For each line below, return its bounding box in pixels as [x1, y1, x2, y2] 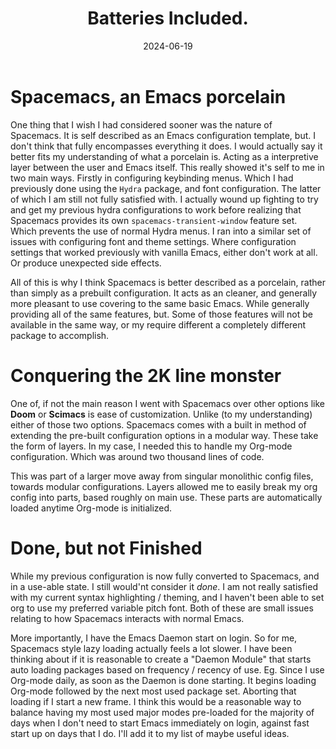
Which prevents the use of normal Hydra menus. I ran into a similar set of [10, 225, 312, 237]
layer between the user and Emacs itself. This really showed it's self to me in [10, 161, 325, 173]
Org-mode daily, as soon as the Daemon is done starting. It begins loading [10, 674, 317, 686]
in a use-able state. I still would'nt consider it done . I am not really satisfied [10, 580, 318, 592]
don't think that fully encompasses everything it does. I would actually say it [10, 140, 323, 152]
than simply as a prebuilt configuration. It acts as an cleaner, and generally [10, 287, 318, 299]
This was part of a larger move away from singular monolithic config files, [10, 470, 314, 482]
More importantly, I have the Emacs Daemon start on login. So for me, [10, 632, 298, 644]
